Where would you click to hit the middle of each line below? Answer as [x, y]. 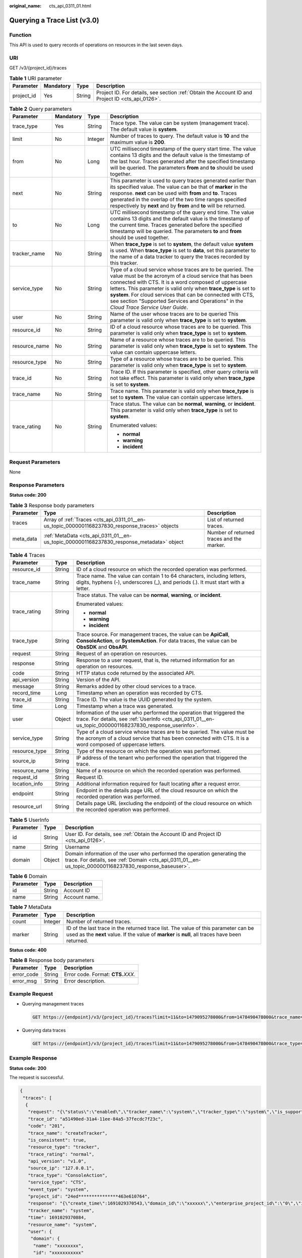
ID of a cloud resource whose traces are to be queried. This [181, 327]
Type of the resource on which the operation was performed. [148, 751]
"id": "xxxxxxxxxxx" [58, 1253]
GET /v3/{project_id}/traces [38, 68]
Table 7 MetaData [30, 907]
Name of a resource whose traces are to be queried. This [178, 340]
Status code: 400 [28, 950]
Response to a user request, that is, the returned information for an [156, 660]
